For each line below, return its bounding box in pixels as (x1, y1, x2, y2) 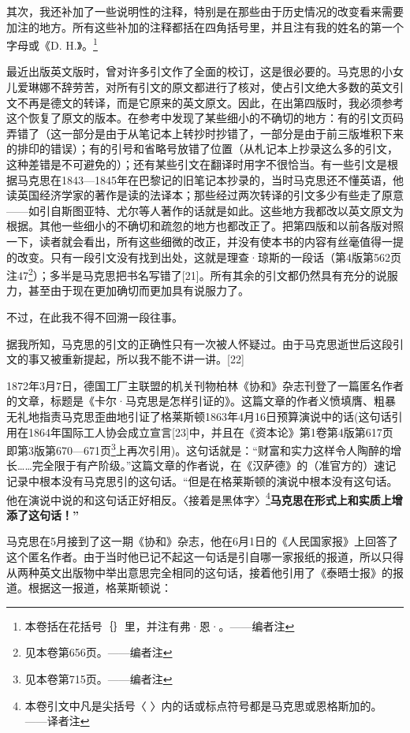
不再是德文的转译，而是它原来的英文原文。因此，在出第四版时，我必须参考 (17, 94, 404, 110)
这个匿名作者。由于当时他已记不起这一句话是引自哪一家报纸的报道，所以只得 (6, 549, 404, 565)
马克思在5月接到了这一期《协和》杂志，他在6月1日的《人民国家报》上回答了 (6, 533, 398, 549)
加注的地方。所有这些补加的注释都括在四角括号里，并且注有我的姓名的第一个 (6, 18, 404, 35)
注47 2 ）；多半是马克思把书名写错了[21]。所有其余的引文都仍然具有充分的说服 (6, 265, 398, 283)
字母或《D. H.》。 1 (6, 35, 98, 53)
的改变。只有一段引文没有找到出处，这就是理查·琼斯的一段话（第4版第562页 (6, 248, 401, 265)
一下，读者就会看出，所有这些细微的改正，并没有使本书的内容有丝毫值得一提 (6, 233, 404, 249)
